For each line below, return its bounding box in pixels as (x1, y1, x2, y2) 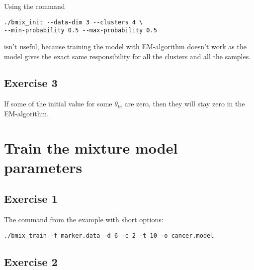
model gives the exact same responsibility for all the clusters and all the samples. (4, 51, 251, 61)
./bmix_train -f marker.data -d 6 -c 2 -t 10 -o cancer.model (4, 232, 214, 239)
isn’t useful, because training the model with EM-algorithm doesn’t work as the (4, 41, 247, 51)
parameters (4, 157, 83, 177)
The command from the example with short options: (4, 214, 164, 225)
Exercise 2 (4, 254, 58, 269)
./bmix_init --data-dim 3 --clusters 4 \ (4, 18, 143, 26)
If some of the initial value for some (4, 98, 112, 109)
